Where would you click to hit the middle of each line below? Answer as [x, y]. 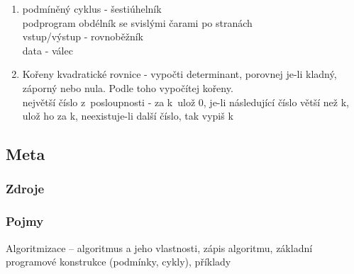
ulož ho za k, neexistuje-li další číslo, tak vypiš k [128, 116]
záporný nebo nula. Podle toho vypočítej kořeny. [128, 87]
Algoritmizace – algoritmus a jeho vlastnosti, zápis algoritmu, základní [159, 247]
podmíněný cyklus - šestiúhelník [92, 8]
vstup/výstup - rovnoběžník [83, 36]
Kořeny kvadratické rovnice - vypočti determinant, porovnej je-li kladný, [179, 74]
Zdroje [25, 189]
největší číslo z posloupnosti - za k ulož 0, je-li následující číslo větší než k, [186, 102]
